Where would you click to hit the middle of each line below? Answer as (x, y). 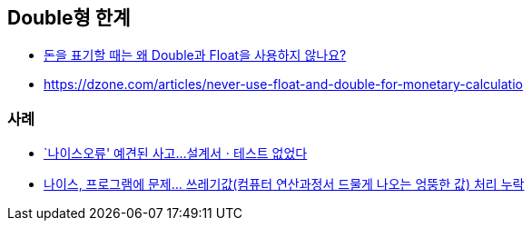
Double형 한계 (69, 18)
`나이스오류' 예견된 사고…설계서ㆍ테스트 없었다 (176, 154)
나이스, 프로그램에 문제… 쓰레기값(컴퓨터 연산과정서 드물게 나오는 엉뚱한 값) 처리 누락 (284, 184)
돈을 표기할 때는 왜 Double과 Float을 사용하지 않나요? (195, 55)
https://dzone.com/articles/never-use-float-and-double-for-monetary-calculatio (283, 84)
